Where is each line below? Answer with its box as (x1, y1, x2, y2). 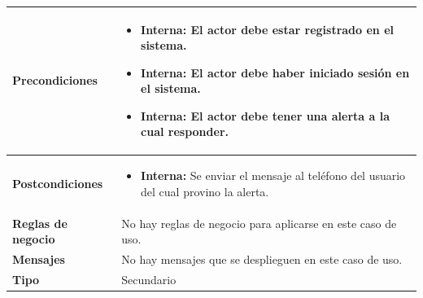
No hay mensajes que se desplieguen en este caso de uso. (121, 251, 403, 268)
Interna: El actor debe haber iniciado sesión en (141, 64, 410, 81)
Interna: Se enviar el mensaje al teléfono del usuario (141, 167, 406, 184)
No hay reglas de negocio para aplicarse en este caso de (121, 214, 397, 231)
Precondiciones (12, 72, 98, 89)
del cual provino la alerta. (141, 182, 269, 199)
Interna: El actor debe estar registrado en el (141, 20, 394, 37)
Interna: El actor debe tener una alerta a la (141, 107, 390, 124)
